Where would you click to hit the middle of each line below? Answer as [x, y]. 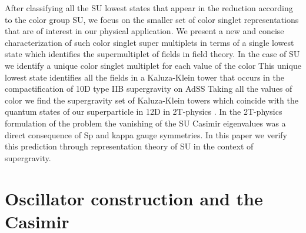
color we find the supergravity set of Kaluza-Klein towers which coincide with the [152, 100]
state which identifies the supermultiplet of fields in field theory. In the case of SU [152, 54]
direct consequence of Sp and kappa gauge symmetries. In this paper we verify [146, 134]
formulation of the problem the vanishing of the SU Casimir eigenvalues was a [145, 123]
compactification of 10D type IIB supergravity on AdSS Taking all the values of [149, 89]
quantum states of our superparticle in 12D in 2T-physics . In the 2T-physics [144, 111]
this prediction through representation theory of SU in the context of [129, 146]
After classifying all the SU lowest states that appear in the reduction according [149, 8]
